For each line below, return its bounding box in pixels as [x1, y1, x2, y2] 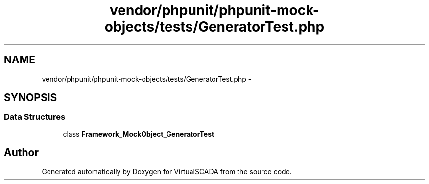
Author [4, 146, 39, 159]
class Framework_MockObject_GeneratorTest [63, 129, 214, 138]
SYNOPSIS [4, 91, 57, 104]
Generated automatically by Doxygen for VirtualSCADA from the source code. [42, 167, 292, 176]
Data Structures [4, 112, 66, 122]
